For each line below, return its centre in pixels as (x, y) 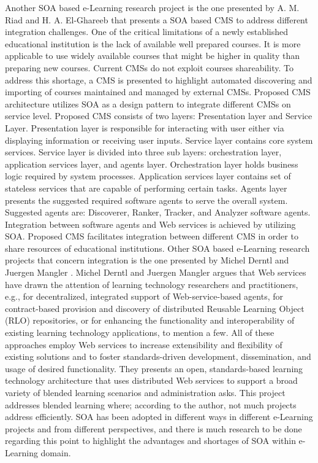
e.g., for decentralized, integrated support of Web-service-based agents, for (144, 296)
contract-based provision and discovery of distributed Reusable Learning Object (155, 308)
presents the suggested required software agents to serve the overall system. (146, 200)
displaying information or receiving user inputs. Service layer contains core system (159, 140)
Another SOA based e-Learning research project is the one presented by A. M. (152, 7)
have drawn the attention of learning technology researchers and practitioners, (152, 284)
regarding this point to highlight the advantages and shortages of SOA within (150, 441)
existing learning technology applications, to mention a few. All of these (140, 333)
